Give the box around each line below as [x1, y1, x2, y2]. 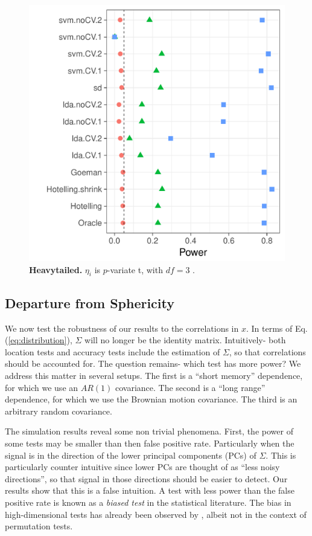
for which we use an [5, 381, 78, 393]
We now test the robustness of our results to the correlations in [5, 321, 239, 334]
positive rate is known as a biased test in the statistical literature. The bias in [5, 496, 291, 508]
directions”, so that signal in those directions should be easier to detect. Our [5, 472, 288, 485]
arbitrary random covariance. [5, 404, 112, 417]
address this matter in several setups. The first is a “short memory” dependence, [5, 369, 303, 381]
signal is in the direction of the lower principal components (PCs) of [5, 448, 256, 461]
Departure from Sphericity [5, 293, 174, 312]
